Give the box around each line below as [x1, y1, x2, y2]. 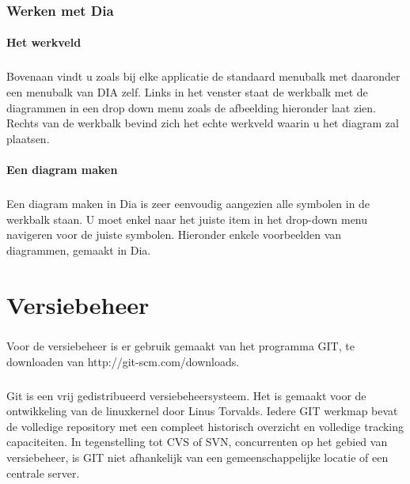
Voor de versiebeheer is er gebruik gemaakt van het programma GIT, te [6, 338, 355, 354]
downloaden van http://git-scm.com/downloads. [6, 353, 240, 369]
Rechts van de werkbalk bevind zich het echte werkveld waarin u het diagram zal [6, 115, 399, 131]
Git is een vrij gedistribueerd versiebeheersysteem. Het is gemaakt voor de [6, 387, 366, 403]
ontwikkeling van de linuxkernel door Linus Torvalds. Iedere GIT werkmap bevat [6, 403, 398, 419]
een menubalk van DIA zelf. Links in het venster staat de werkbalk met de [6, 84, 368, 100]
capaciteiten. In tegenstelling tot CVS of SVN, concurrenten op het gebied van [6, 433, 388, 450]
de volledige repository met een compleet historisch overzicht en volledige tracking [6, 418, 404, 434]
